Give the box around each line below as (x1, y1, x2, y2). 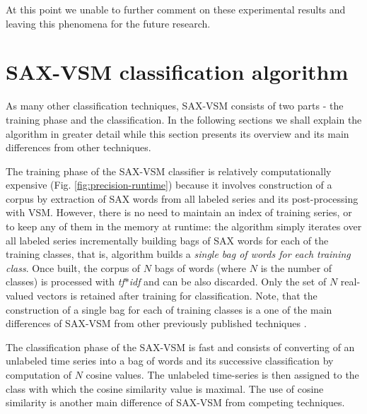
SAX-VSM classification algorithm (6, 57, 349, 86)
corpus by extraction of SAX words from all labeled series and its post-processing (6, 191, 359, 206)
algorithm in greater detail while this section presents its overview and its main (6, 126, 349, 141)
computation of (6, 367, 71, 382)
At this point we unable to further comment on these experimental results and (6, 2, 346, 16)
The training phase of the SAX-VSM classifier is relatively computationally (6, 163, 332, 178)
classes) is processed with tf (6, 274, 124, 289)
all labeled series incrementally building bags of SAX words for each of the (6, 232, 329, 247)
